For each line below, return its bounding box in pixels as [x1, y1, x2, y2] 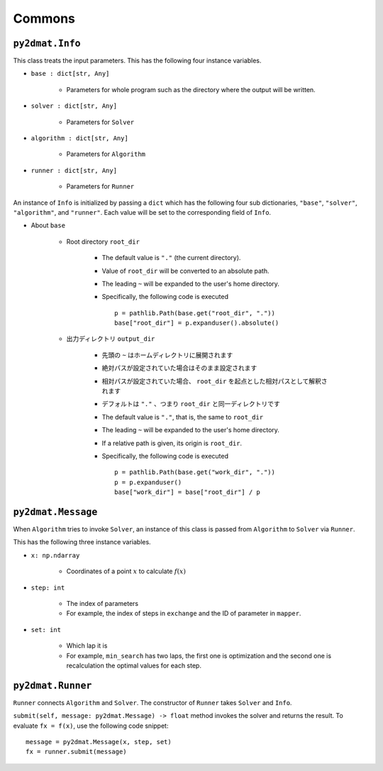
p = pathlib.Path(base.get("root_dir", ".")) [114, 309, 276, 317]
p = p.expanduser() [114, 478, 182, 486]
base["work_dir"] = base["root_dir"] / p [114, 488, 260, 496]
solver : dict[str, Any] [30, 102, 117, 110]
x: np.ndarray [30, 551, 80, 559]
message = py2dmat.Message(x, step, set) [26, 738, 172, 746]
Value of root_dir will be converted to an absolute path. [101, 266, 270, 275]
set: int [30, 626, 62, 634]
